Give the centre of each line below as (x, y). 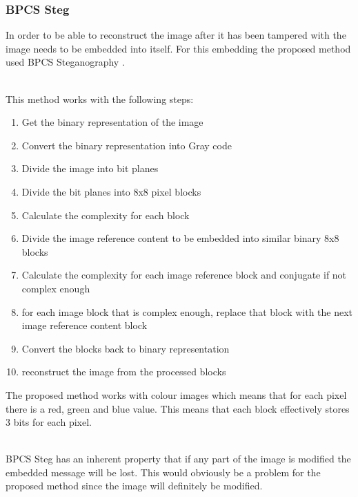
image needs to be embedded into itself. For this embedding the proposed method (178, 48)
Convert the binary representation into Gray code (127, 145)
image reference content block (84, 325)
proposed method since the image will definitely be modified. (134, 486)
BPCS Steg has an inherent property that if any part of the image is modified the (178, 459)
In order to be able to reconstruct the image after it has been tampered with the (176, 35)
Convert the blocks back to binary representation (126, 348)
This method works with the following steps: (100, 99)
